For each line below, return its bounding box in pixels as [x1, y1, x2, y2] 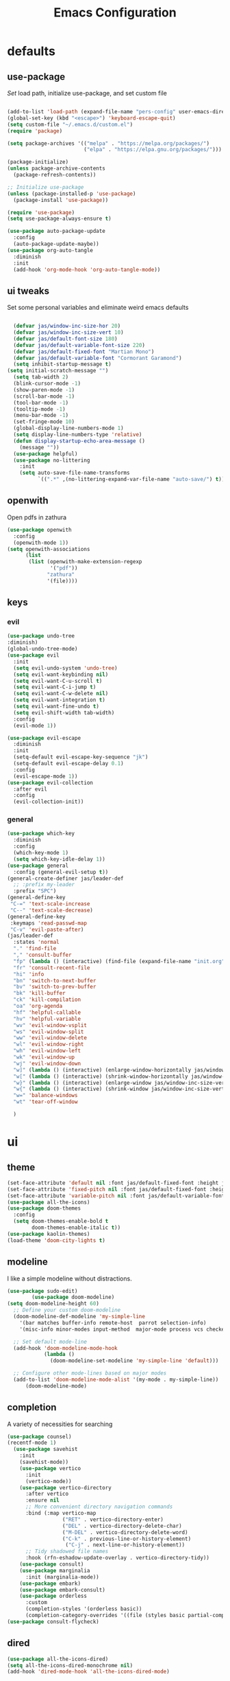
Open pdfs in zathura [7, 513, 67, 521]
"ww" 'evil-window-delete [13, 1035, 88, 1041]
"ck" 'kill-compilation [13, 996, 81, 1004]
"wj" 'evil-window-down [13, 1060, 81, 1067]
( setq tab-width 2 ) [13, 374, 69, 381]
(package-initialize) [7, 159, 69, 166]
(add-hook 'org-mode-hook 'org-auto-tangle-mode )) [13, 266, 161, 273]
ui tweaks [7, 285, 50, 297]
